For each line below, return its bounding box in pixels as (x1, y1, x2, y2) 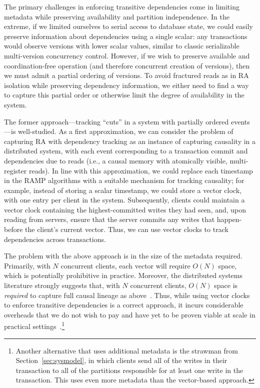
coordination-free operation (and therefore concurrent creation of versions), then (4, 60, 250, 70)
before (4, 224, 23, 234)
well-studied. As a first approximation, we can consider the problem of (18, 126, 233, 136)
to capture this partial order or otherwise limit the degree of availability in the (4, 89, 244, 100)
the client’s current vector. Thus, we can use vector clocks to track (25, 224, 228, 234)
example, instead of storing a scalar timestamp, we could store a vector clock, (4, 184, 241, 195)
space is (214, 280, 238, 290)
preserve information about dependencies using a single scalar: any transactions (4, 30, 247, 41)
